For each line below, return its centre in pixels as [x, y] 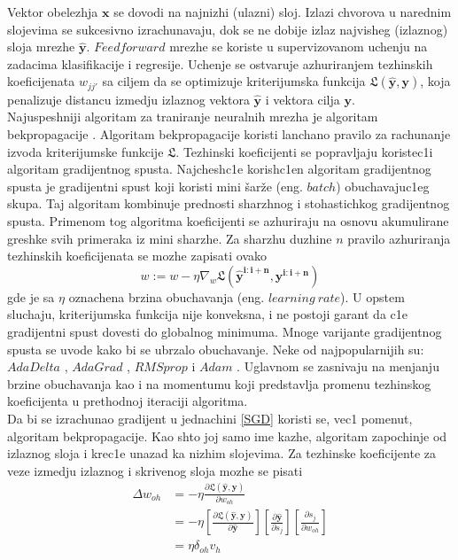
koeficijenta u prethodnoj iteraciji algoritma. [128, 401]
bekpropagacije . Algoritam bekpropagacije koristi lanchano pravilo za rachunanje [229, 134]
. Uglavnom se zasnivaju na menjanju [338, 366]
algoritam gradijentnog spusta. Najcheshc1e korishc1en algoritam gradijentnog [219, 169]
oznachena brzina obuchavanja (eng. [167, 296]
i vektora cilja [303, 99]
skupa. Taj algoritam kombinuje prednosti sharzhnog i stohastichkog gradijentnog [229, 203]
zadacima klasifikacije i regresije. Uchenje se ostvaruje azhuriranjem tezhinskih [220, 63]
